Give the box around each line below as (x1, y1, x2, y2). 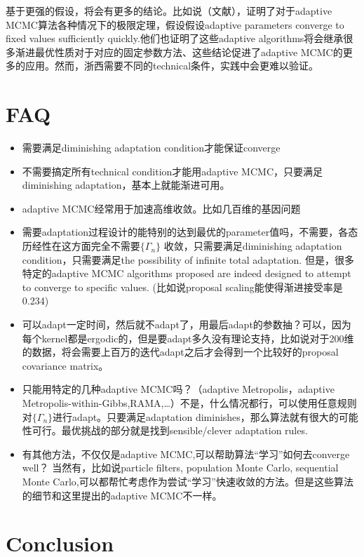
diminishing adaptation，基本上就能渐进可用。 (22, 177, 230, 192)
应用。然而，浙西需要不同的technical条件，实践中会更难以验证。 (25, 58, 319, 73)
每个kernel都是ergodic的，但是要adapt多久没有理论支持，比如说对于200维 (22, 330, 354, 345)
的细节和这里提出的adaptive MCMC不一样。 (22, 488, 222, 502)
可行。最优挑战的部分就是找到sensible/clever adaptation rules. (32, 423, 308, 438)
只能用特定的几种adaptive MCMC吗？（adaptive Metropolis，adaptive (22, 382, 335, 396)
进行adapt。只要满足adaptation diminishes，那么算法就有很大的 (53, 409, 339, 424)
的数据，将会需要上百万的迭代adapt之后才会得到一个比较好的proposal (22, 344, 339, 359)
